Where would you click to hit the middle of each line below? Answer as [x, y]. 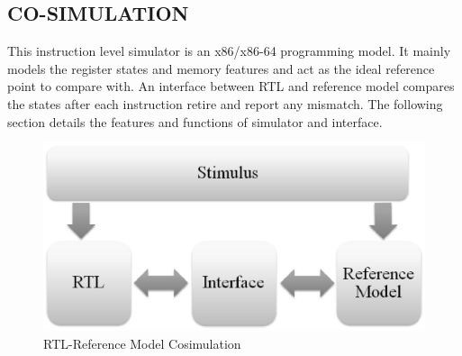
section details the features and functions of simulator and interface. [195, 121]
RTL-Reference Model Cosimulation [142, 344]
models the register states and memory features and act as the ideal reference [221, 68]
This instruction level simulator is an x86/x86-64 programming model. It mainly [229, 51]
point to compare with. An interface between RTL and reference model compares [231, 86]
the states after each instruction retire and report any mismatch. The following [225, 103]
